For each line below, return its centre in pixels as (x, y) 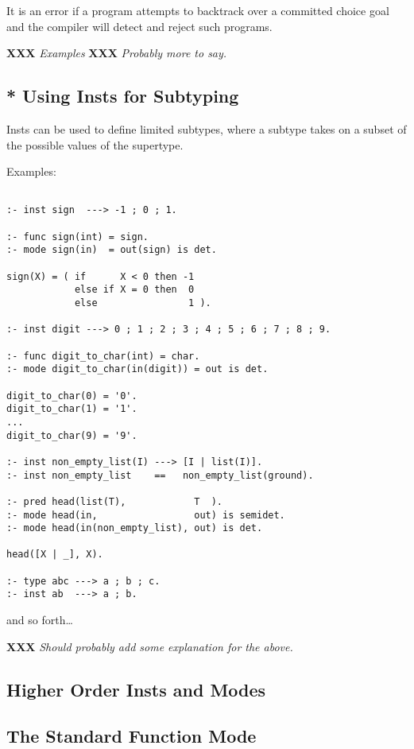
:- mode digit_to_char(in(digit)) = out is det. (137, 369)
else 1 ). (143, 303)
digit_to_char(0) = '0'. (72, 396)
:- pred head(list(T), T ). (115, 501)
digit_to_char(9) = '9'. (72, 435)
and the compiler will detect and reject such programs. (139, 26)
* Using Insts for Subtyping (123, 96)
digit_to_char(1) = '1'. (72, 409)
